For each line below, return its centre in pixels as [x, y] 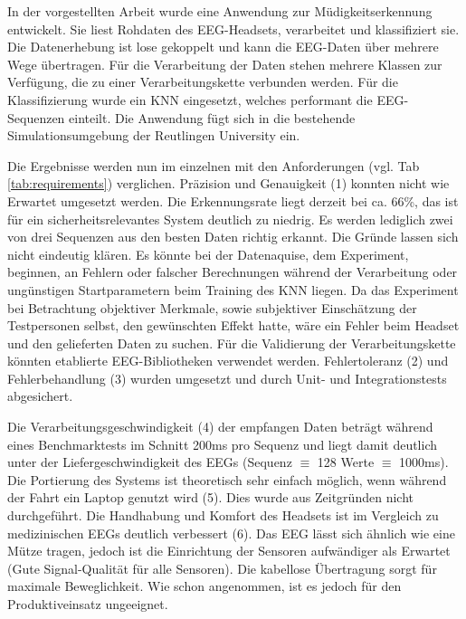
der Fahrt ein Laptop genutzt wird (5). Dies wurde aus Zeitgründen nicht [210, 497]
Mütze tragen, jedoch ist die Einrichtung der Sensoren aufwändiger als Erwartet [229, 551]
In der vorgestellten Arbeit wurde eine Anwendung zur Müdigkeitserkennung [220, 11]
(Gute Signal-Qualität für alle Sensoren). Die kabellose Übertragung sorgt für [222, 568]
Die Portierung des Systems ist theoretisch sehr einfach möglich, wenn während [227, 479]
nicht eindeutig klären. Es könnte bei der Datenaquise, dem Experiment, [208, 254]
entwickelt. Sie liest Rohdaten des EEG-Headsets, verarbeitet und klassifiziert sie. [233, 29]
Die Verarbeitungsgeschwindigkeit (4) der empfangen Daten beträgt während [220, 427]
